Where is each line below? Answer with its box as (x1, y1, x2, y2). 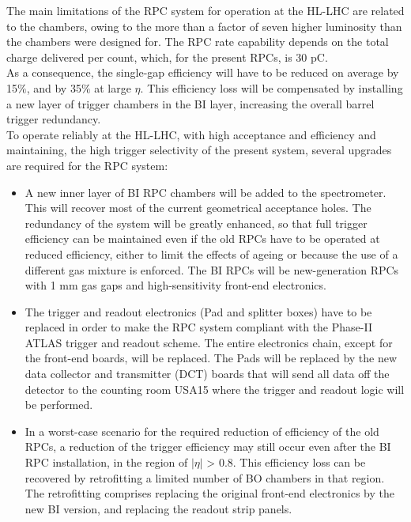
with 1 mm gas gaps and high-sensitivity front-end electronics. (25, 277, 326, 293)
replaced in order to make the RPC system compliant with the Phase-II (25, 319, 372, 335)
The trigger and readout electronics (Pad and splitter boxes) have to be (25, 303, 372, 320)
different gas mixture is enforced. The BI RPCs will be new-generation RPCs (25, 261, 399, 278)
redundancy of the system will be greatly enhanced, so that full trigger (25, 214, 368, 231)
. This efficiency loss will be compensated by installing (140, 79, 403, 96)
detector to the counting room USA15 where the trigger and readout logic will (25, 380, 405, 397)
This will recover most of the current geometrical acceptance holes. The (25, 199, 371, 216)
